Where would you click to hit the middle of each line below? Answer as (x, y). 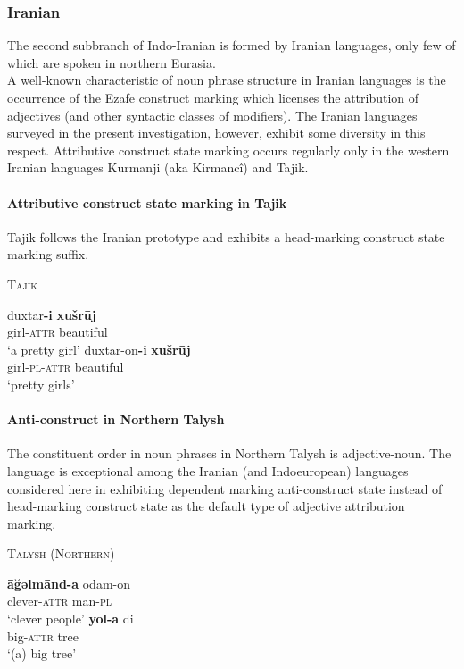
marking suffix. (48, 254)
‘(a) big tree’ (42, 653)
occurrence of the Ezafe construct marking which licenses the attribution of (213, 97)
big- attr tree (43, 636)
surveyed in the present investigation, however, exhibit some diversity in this (216, 133)
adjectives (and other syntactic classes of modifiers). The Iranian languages (212, 115)
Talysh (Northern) (61, 553)
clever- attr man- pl (60, 601)
